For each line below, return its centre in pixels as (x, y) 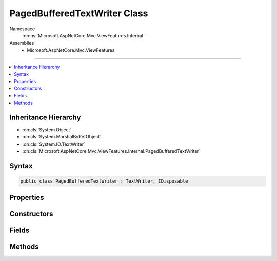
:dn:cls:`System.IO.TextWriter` (54, 144)
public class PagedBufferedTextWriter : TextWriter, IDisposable (104, 181)
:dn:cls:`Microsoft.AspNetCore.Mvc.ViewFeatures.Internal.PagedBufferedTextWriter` (111, 151)
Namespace (22, 29)
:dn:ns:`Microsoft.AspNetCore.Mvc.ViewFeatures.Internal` (83, 35)
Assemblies (22, 43)
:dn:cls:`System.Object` (47, 129)
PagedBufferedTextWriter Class (79, 13)
